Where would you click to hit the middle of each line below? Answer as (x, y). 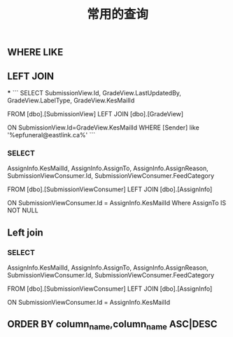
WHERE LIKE (35, 52)
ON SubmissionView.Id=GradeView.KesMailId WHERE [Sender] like (103, 128)
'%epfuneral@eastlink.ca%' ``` (51, 135)
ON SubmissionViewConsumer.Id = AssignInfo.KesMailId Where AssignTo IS (117, 203)
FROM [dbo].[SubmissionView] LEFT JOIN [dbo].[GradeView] (96, 114)
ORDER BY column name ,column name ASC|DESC (112, 325)
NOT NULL (23, 210)
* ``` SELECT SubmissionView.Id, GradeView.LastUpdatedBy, (94, 93)
